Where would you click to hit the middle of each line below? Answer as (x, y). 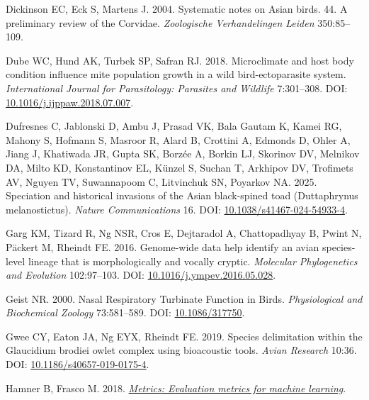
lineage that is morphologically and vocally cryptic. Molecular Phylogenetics (193, 261)
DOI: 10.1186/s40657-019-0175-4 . (78, 364)
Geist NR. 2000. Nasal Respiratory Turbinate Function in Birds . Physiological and (184, 298)
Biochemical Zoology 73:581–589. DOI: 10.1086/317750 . (125, 312)
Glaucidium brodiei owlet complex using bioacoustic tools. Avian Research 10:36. (181, 350)
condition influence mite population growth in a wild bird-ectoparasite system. (176, 74)
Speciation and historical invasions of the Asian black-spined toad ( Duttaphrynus (182, 195)
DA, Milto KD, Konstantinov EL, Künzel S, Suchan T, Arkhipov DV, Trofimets (180, 167)
